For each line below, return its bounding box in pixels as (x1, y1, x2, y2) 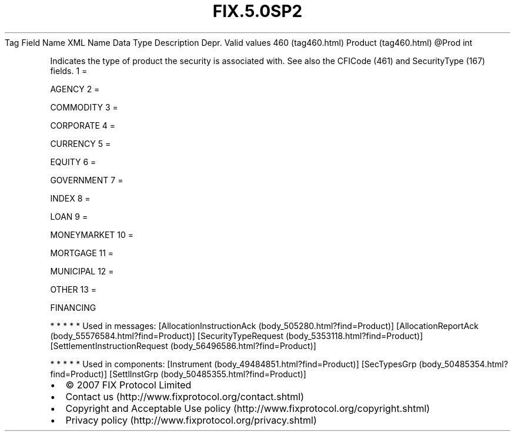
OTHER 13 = (50, 284, 97, 294)
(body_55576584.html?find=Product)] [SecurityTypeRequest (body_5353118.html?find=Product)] (50, 330, 423, 341)
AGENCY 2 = (50, 83, 100, 94)
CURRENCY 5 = (50, 138, 111, 149)
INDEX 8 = (50, 193, 91, 203)
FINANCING (50, 302, 96, 313)
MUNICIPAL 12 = (50, 266, 114, 276)
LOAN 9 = (50, 211, 88, 222)
